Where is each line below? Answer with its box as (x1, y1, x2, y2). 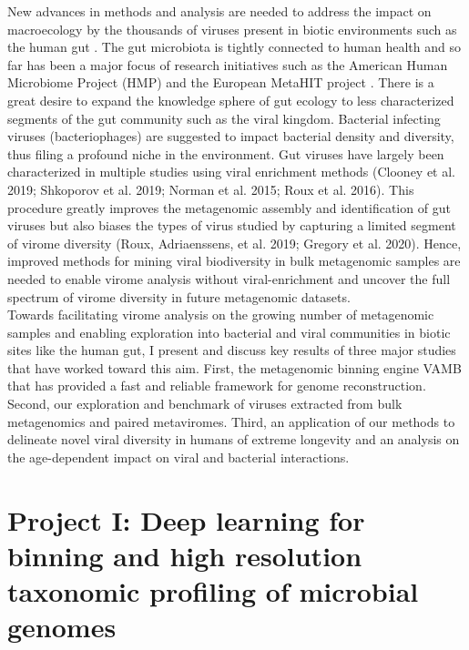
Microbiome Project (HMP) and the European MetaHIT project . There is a (7, 73, 434, 92)
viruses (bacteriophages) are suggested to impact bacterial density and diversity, (7, 127, 454, 146)
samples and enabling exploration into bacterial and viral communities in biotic (7, 322, 451, 341)
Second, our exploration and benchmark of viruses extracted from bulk (7, 394, 403, 413)
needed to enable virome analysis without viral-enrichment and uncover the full (7, 269, 451, 288)
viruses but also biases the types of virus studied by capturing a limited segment (7, 216, 456, 235)
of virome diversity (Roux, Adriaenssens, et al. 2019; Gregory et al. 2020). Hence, (7, 233, 462, 252)
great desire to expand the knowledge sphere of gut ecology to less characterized (7, 90, 454, 109)
